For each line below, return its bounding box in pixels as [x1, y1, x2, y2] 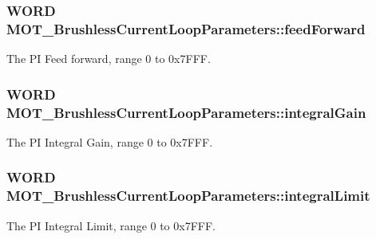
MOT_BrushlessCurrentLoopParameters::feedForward [6, 18, 366, 38]
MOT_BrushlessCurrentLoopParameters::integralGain [6, 102, 366, 122]
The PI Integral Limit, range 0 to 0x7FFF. [6, 217, 216, 233]
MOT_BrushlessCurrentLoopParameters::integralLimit [6, 186, 370, 206]
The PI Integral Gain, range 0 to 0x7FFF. [6, 133, 213, 150]
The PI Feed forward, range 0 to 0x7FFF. [6, 50, 211, 67]
